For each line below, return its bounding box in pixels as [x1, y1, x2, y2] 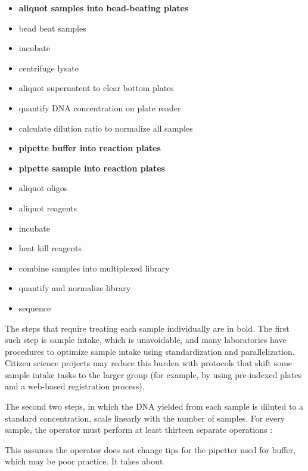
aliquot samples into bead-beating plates [18, 2, 189, 14]
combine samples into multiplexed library [18, 261, 170, 274]
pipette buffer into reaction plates [18, 142, 161, 154]
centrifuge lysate [18, 61, 79, 74]
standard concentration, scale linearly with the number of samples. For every [5, 411, 285, 424]
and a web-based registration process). [5, 380, 145, 392]
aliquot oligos [18, 182, 68, 194]
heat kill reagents [18, 242, 82, 254]
